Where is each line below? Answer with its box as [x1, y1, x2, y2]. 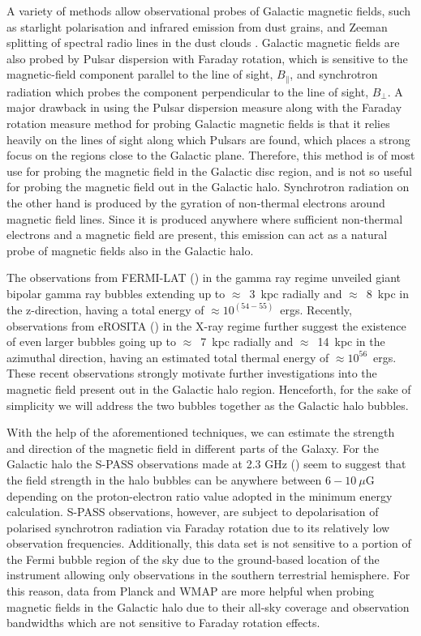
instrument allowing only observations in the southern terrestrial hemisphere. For [6, 566, 410, 583]
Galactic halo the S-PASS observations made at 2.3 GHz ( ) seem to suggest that [6, 455, 406, 472]
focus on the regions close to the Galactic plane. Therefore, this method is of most [6, 147, 415, 164]
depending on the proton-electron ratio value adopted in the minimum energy [6, 487, 393, 504]
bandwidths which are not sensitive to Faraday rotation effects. [6, 614, 320, 631]
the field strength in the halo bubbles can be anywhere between [6, 471, 322, 488]
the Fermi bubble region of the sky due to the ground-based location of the [6, 550, 380, 567]
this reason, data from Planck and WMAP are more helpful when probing [6, 583, 375, 600]
